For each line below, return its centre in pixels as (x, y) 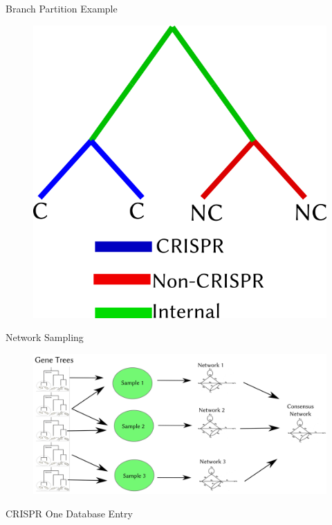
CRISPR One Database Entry (69, 513)
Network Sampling (45, 337)
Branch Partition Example (62, 8)
